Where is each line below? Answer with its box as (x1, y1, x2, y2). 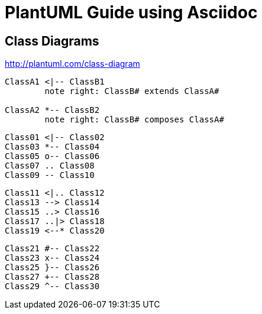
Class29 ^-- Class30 (5, 281, 100, 292)
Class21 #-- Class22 (5, 244, 100, 254)
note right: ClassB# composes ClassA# (44, 115, 224, 125)
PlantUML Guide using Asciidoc (5, 2, 258, 22)
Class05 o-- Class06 (5, 151, 100, 161)
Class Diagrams (5, 33, 99, 48)
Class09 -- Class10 (5, 170, 95, 180)
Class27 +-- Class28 (5, 272, 100, 282)
